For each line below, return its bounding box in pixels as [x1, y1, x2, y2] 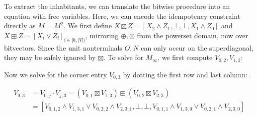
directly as [4, 20, 36, 31]
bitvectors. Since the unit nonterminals [4, 42, 122, 53]
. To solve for [103, 52, 144, 62]
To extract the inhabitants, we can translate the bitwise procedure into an [4, 1, 230, 11]
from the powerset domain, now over [137, 30, 248, 40]
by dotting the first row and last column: [123, 69, 248, 79]
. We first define [63, 20, 112, 31]
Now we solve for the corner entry [4, 69, 107, 79]
